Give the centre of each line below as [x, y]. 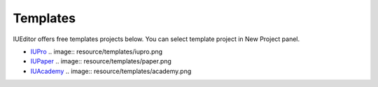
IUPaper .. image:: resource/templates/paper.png [101, 61]
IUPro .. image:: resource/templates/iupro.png [97, 52]
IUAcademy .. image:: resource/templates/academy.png [111, 71]
